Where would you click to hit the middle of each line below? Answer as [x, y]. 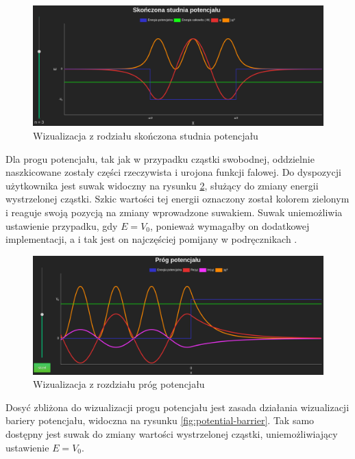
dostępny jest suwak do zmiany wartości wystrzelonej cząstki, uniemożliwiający [172, 434]
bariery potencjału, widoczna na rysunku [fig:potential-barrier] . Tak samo [160, 420]
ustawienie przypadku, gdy [62, 225]
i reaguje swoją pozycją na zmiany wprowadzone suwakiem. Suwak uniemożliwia [174, 212]
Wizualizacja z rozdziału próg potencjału [119, 384]
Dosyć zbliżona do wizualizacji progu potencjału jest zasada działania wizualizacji [177, 407]
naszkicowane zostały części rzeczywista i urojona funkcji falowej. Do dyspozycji [173, 172]
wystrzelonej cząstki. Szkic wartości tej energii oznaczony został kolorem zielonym [177, 199]
